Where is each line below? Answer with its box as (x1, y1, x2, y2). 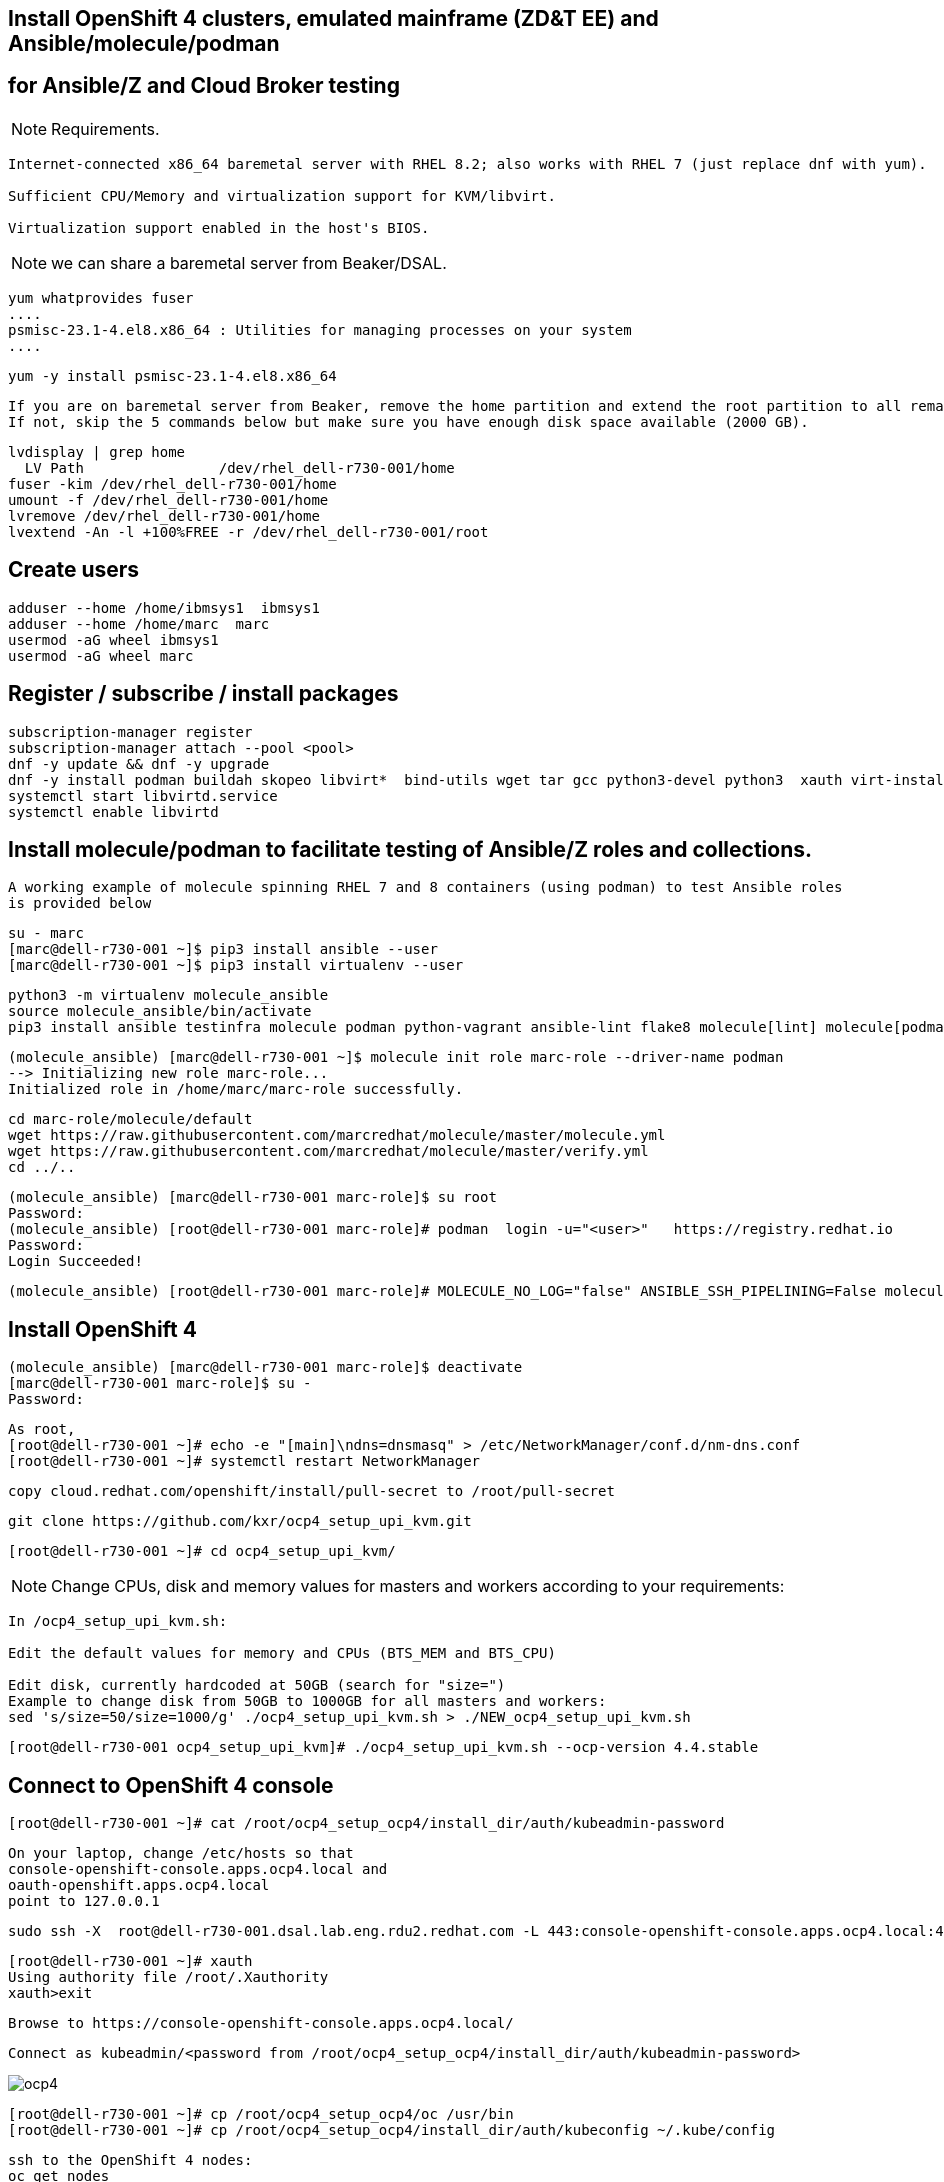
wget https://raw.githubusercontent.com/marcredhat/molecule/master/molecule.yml (8, 1127, 666, 1144)
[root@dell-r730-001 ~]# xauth (8, 1953, 253, 1970)
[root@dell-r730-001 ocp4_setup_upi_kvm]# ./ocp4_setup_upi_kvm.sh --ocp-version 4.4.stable (8, 1739, 759, 1756)
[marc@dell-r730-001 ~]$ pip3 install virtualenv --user (8, 957, 464, 974)
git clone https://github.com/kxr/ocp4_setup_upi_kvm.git (8, 1513, 472, 1530)
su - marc (8, 925, 84, 942)
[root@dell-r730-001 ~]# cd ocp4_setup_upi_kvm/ (8, 1543, 396, 1560)
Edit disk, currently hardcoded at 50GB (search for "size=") (8, 1677, 506, 1694)
